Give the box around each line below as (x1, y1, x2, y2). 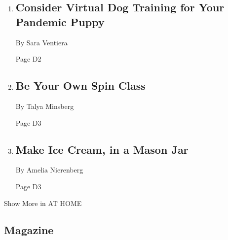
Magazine (4, 222, 54, 237)
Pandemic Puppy (15, 14, 105, 29)
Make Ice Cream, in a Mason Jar (15, 141, 189, 157)
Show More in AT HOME (4, 198, 82, 208)
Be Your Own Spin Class (15, 78, 146, 93)
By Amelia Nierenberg (15, 165, 83, 175)
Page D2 (15, 54, 41, 64)
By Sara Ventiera (15, 37, 68, 47)
